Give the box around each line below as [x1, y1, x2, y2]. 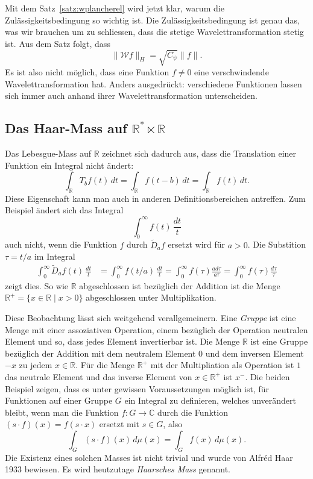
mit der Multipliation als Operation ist [150, 358, 294, 371]
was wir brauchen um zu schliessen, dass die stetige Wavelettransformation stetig [5, 25, 304, 38]
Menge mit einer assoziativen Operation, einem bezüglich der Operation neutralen [5, 323, 308, 336]
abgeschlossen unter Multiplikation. [86, 291, 217, 304]
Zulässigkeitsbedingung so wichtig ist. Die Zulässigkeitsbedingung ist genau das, [5, 13, 300, 26]
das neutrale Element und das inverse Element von [5, 370, 192, 383]
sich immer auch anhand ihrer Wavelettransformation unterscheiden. [5, 89, 258, 102]
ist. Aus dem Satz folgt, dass [5, 37, 110, 49]
